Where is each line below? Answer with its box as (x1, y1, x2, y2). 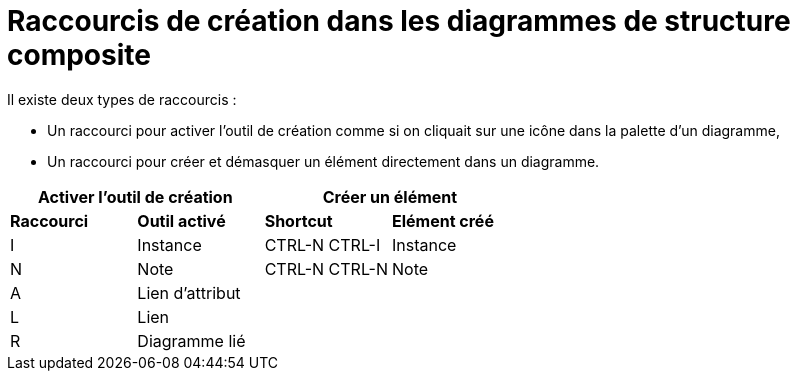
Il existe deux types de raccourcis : (7, 90, 237, 108)
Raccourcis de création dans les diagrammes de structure (7, 4, 791, 38)
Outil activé (137, 210, 226, 231)
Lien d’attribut (137, 282, 241, 303)
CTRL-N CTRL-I (264, 234, 381, 255)
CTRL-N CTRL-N (264, 258, 388, 279)
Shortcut (264, 210, 333, 231)
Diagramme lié (137, 330, 246, 351)
